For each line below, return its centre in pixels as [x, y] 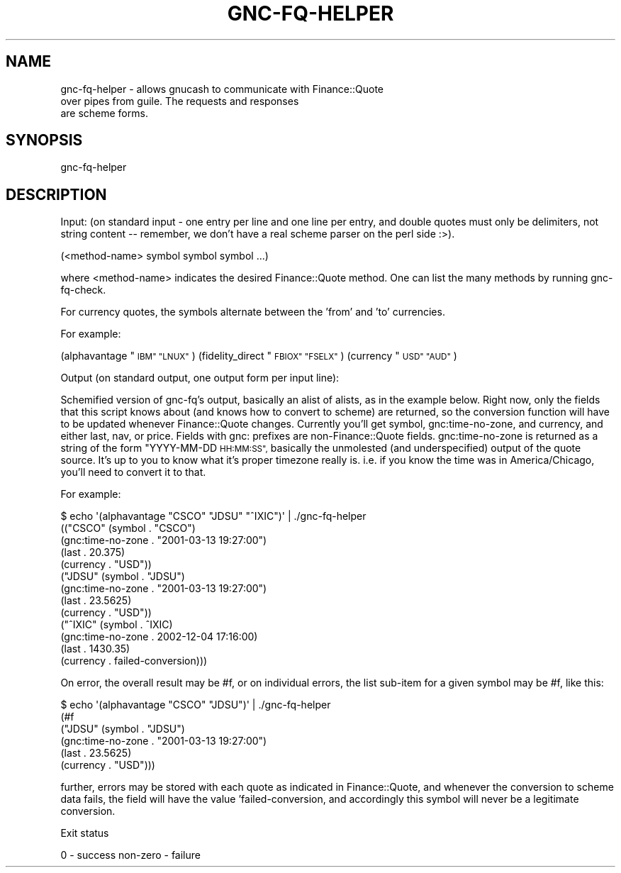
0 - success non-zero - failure [130, 855]
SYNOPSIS [44, 140]
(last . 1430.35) [95, 649]
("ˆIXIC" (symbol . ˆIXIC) [117, 625]
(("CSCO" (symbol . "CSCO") [128, 528]
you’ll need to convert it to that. [133, 472]
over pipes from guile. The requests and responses [180, 101]
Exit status [85, 833]
